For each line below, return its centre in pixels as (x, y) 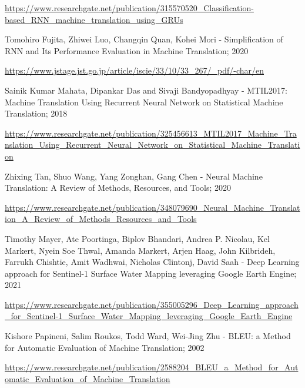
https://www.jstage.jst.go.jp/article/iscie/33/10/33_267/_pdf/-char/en (135, 70)
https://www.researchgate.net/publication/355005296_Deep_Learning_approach (152, 304)
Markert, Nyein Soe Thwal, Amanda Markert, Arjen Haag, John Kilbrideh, (140, 250)
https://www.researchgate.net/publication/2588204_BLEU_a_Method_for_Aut (152, 367)
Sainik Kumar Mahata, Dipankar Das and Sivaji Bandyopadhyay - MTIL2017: (146, 90)
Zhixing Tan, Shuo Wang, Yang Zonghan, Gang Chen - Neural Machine (134, 176)
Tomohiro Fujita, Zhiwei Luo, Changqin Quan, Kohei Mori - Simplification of (144, 39)
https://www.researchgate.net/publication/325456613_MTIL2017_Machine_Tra (151, 133)
